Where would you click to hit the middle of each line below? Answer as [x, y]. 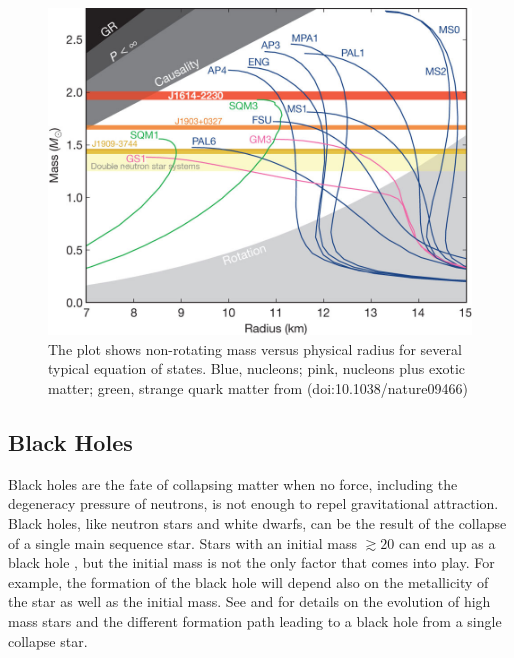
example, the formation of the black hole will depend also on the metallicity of [248, 581]
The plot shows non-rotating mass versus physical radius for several [255, 348]
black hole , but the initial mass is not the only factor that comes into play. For [251, 562]
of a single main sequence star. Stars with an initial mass [182, 542]
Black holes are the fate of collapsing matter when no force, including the [233, 483]
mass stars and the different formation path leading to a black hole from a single [255, 620]
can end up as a [447, 542]
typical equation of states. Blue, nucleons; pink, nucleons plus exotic [257, 368]
